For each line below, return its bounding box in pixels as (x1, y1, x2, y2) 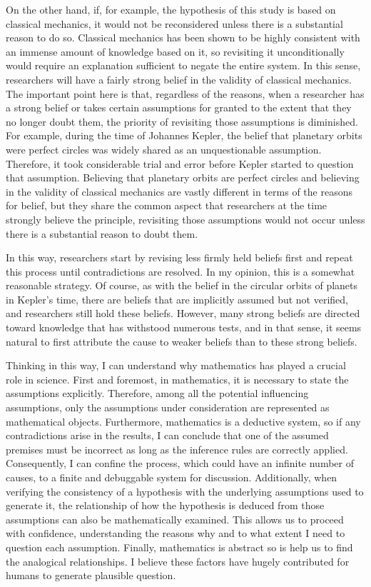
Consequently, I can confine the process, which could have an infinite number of (6, 456, 354, 471)
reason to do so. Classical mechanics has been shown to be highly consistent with (6, 30, 360, 45)
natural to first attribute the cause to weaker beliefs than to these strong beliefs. (6, 333, 357, 348)
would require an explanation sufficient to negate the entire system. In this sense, (6, 58, 361, 73)
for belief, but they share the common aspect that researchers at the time (6, 198, 327, 213)
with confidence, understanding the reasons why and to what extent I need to (6, 526, 345, 541)
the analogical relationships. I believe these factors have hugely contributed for (6, 553, 350, 568)
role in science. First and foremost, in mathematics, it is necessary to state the (6, 371, 349, 386)
